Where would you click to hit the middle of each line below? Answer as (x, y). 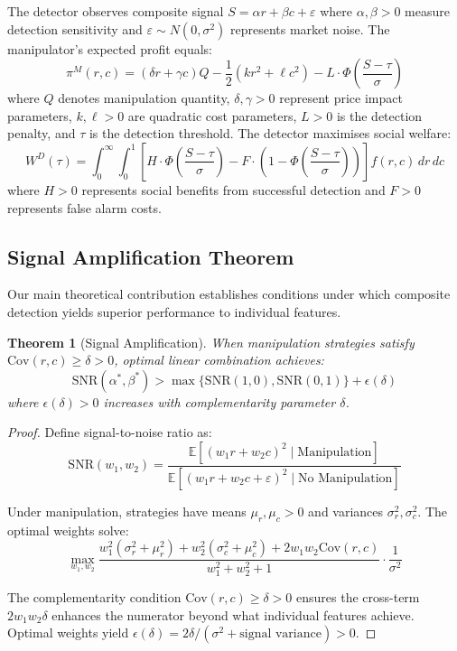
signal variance (280, 634)
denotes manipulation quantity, (144, 98)
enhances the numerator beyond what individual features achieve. (233, 614)
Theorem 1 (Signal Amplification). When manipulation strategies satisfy (211, 342)
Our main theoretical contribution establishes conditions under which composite (229, 294)
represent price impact (341, 98)
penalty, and (42, 133)
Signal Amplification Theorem (151, 256)
